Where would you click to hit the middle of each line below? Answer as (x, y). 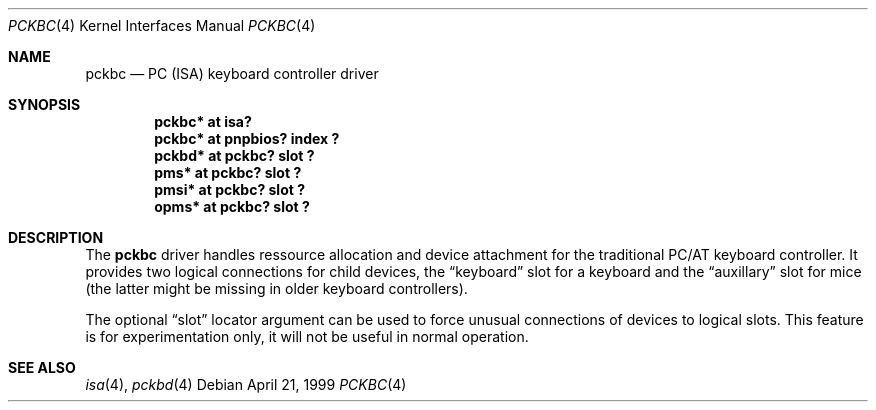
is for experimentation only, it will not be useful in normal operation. (307, 336)
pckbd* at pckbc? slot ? (234, 155)
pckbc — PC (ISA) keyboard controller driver (232, 73)
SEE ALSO (42, 367)
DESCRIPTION (56, 237)
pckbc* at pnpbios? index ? (247, 138)
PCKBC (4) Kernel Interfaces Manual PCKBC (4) (162, 25)
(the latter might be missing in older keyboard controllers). (276, 288)
